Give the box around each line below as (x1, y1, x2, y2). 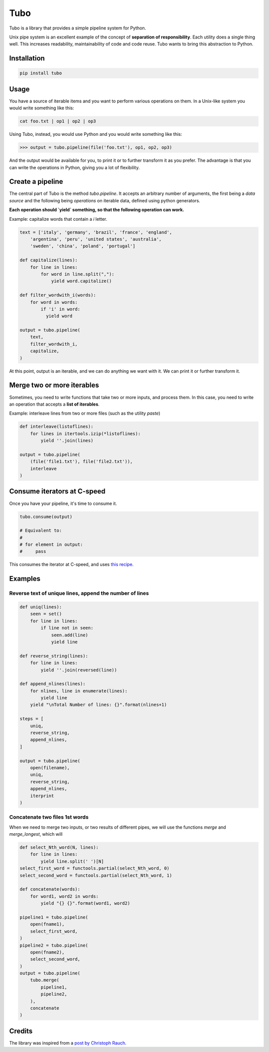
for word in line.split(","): (40, 271, 115, 277)
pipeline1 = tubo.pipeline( (19, 914, 88, 920)
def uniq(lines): (19, 604, 62, 610)
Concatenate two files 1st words (9, 814, 89, 821)
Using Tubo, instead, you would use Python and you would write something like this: (9, 131, 182, 137)
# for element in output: (19, 542, 83, 547)
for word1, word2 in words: (30, 893, 99, 899)
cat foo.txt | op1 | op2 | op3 (19, 118, 97, 124)
